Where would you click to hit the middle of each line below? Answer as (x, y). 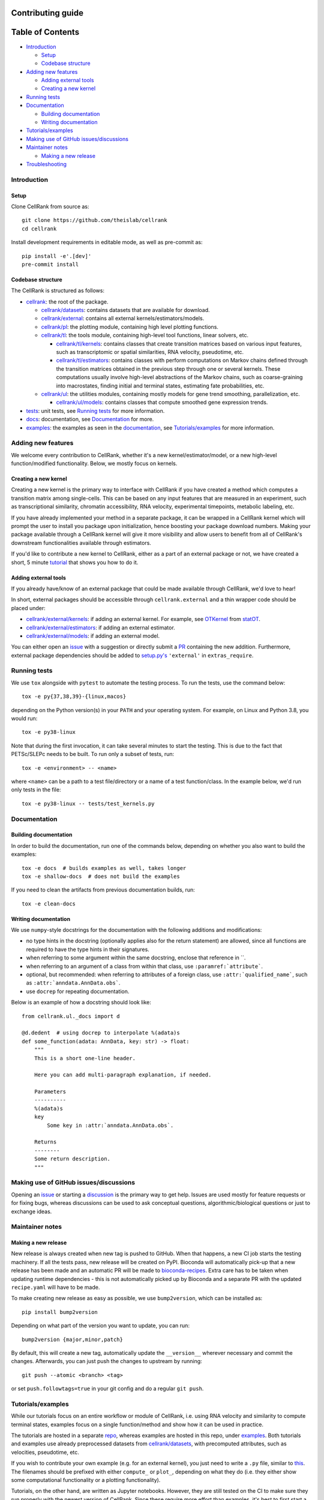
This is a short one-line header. (85, 1058)
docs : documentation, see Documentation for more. (90, 419)
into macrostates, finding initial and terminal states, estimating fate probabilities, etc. (160, 385)
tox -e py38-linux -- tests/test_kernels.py (88, 803)
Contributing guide (47, 13)
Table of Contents (45, 32)
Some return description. (72, 1159)
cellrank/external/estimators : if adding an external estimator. (100, 628)
